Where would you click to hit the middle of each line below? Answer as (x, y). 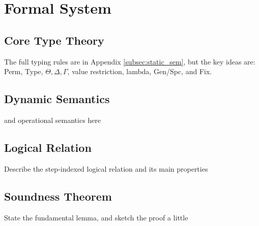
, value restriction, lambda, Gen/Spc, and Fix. (140, 71)
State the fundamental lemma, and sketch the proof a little (96, 217)
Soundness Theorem (58, 196)
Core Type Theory (54, 40)
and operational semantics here (53, 120)
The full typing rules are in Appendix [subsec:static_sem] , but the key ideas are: (130, 61)
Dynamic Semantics (57, 99)
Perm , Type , (24, 71)
